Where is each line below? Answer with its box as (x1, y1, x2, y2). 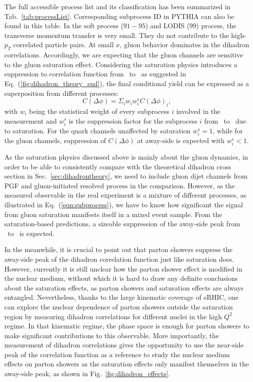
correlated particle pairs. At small (13, 39, 114, 50)
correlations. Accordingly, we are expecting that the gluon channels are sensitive (4, 50, 243, 60)
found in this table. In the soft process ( (4, 20, 124, 31)
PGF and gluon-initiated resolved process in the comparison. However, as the (4, 180, 235, 190)
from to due (204, 115, 246, 126)
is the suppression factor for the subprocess (69, 115, 198, 126)
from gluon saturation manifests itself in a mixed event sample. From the (4, 209, 222, 219)
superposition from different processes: (4, 88, 119, 98)
